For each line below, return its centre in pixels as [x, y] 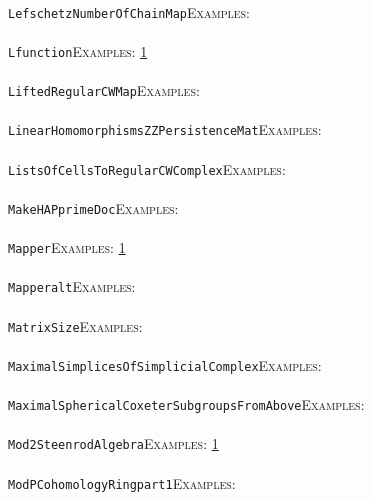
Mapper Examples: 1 [67, 247]
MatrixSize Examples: [75, 325]
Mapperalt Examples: [72, 286]
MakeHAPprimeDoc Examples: [93, 207]
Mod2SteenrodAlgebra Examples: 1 [113, 443]
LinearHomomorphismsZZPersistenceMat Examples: [165, 129]
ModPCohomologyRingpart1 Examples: [122, 482]
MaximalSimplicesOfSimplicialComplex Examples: [165, 364]
